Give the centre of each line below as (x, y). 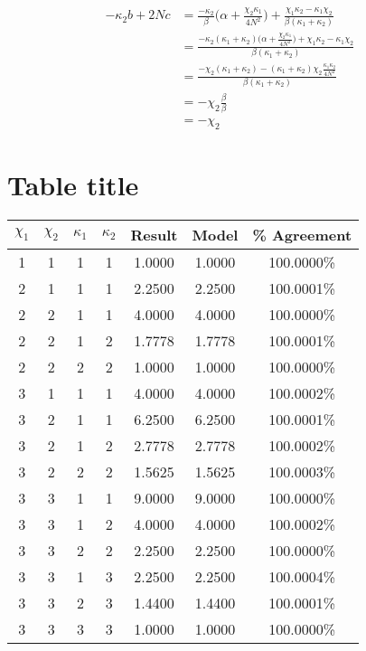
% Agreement (302, 234)
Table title (73, 184)
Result (154, 234)
